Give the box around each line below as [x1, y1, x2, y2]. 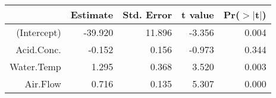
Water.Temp [10, 60, 61, 73]
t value [181, 8, 214, 21]
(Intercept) [16, 25, 61, 39]
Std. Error [123, 8, 172, 21]
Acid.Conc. [15, 43, 61, 56]
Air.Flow [24, 77, 61, 90]
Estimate [70, 8, 114, 21]
